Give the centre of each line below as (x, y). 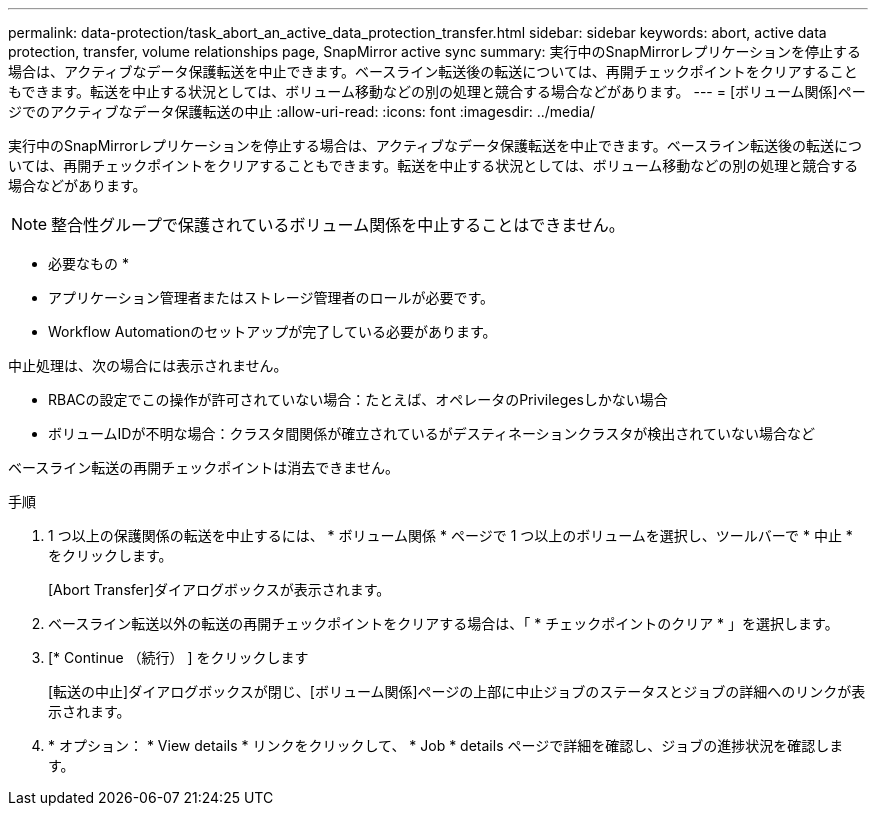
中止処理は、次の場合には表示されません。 (148, 365)
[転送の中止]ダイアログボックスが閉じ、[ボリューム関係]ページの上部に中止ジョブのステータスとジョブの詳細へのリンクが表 (457, 691)
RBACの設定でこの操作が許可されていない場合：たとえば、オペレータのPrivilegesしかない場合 (358, 399)
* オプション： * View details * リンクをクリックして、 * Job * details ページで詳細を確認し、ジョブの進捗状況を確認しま (446, 745)
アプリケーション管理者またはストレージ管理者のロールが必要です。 (271, 297)
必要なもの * (88, 263)
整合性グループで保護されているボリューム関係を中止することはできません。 (338, 225)
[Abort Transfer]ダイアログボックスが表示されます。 (219, 589)
